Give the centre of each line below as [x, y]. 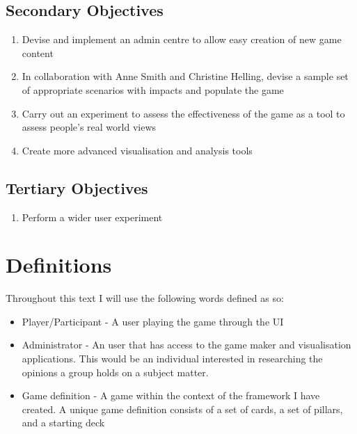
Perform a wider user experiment [92, 217]
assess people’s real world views [89, 127]
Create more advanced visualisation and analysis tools [137, 150]
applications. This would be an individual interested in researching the [172, 359]
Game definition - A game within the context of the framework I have [171, 395]
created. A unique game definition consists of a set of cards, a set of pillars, [182, 409]
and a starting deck [63, 423]
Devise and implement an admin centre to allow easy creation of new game [182, 39]
